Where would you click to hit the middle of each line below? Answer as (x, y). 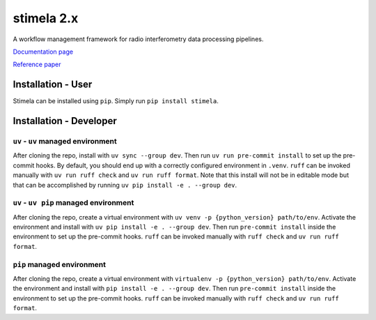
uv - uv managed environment (65, 142)
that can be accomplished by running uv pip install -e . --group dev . (125, 185)
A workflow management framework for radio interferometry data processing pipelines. (138, 39)
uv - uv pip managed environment (73, 203)
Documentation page (43, 52)
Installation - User (53, 85)
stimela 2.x (46, 18)
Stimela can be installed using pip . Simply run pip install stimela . (116, 101)
